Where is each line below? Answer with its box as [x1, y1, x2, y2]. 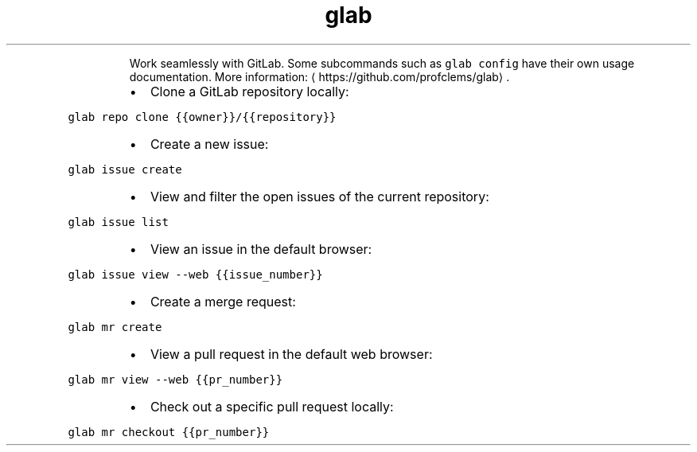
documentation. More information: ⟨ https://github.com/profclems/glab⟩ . [129, 69, 510, 84]
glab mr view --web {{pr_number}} [68, 372, 283, 386]
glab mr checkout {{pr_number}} [68, 425, 270, 438]
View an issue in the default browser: [150, 240, 372, 257]
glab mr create [68, 320, 162, 333]
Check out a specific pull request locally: [150, 398, 394, 415]
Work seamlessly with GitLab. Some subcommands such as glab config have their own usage [129, 56, 635, 70]
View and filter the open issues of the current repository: [150, 188, 489, 205]
